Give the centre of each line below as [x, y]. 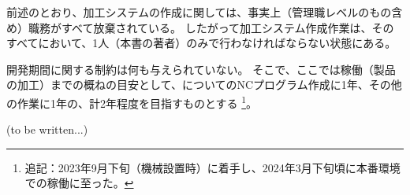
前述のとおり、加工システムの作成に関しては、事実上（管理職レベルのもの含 [205, 12]
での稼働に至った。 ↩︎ [79, 183]
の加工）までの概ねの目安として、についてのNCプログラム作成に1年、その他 [204, 85]
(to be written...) [47, 129]
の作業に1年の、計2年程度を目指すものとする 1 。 [132, 101]
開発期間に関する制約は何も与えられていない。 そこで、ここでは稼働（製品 [201, 69]
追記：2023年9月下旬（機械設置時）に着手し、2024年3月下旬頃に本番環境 [212, 167]
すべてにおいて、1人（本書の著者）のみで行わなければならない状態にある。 [201, 43]
